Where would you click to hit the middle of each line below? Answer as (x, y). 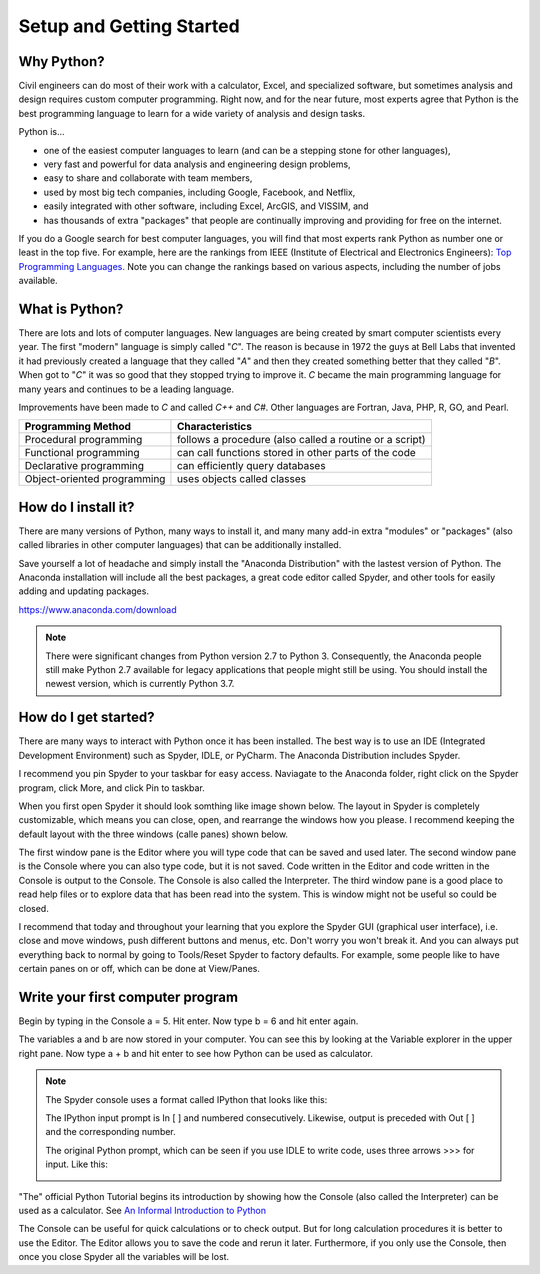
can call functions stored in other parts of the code (296, 453)
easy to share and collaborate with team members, (148, 178)
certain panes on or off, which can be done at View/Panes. (139, 969)
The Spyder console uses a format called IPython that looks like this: (186, 1099)
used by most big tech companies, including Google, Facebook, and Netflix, (199, 192)
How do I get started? (86, 717)
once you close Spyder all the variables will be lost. (124, 1257)
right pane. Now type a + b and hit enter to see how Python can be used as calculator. (196, 1053)
